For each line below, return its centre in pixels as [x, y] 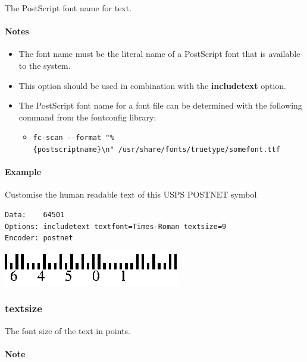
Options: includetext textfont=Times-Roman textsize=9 [116, 226]
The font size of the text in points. [68, 330]
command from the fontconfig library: [87, 117]
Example [23, 172]
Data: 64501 [35, 215]
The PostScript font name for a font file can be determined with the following [160, 105]
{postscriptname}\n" [73, 150]
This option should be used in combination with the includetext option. [153, 85]
